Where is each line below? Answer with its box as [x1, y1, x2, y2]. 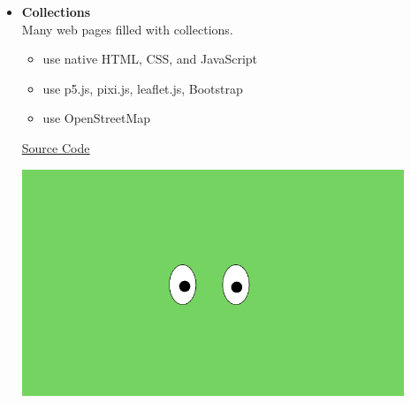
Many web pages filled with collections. [21, 19, 233, 38]
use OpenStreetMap [42, 109, 151, 127]
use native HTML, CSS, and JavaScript [42, 49, 258, 68]
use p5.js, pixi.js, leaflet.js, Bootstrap [42, 79, 243, 97]
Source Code [21, 138, 90, 156]
